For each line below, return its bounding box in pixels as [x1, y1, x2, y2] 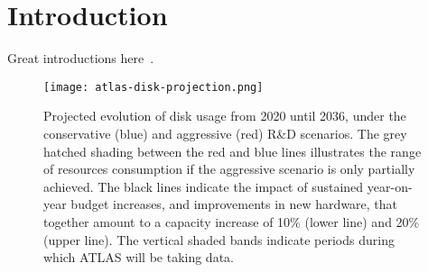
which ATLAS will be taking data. [43, 248, 234, 267]
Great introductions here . [7, 49, 154, 68]
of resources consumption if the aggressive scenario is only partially [43, 159, 415, 178]
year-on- [367, 177, 413, 195]
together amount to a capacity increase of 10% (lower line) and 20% [43, 212, 420, 231]
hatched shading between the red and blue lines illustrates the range [43, 141, 422, 160]
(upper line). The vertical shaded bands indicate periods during [43, 230, 395, 249]
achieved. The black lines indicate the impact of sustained [43, 177, 364, 195]
